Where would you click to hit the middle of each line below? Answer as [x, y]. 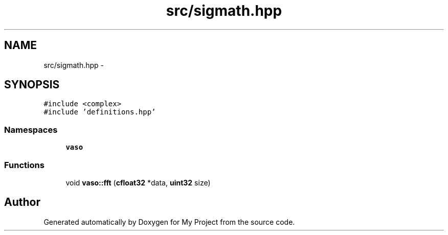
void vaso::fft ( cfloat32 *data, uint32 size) [138, 182]
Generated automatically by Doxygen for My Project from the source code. [169, 222]
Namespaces [31, 130]
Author [22, 202]
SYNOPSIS [32, 85]
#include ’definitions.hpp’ [100, 112]
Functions [24, 165]
